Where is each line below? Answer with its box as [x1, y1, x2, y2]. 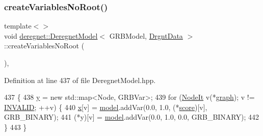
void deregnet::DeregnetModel [4, 30, 98, 41]
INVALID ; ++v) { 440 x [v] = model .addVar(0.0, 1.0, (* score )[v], [4, 101, 207, 112]
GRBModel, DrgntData [109, 30, 183, 41]
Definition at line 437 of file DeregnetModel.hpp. [4, 74, 156, 85]
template [4, 20, 32, 31]
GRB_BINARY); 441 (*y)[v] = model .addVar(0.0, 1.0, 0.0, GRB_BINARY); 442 [4, 112, 259, 122]
